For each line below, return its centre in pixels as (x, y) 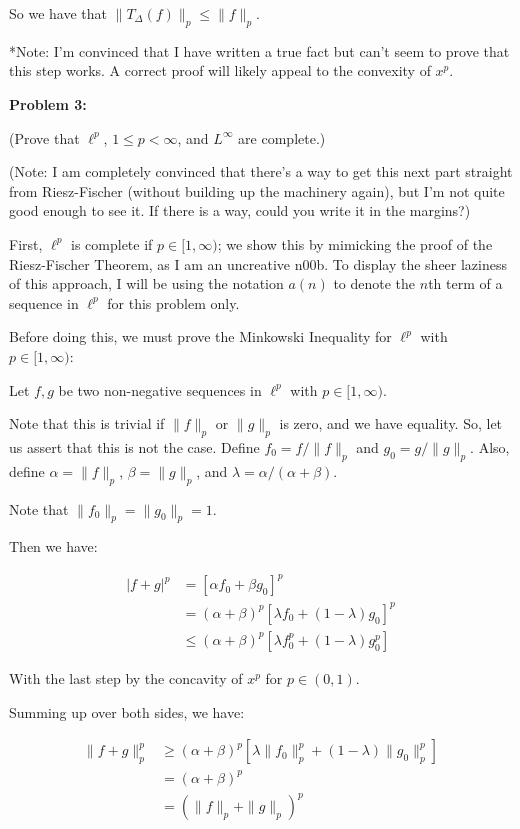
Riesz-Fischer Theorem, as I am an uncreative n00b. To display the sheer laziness (258, 263)
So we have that (58, 13)
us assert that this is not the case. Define (134, 446)
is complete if (112, 243)
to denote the (374, 283)
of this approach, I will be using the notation (146, 283)
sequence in (44, 302)
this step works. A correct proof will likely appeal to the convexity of (220, 70)
